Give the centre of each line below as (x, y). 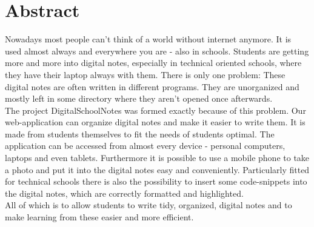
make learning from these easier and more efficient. (99, 217)
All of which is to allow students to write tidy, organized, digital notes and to (149, 205)
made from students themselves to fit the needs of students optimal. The (140, 133)
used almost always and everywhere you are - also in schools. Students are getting (157, 51)
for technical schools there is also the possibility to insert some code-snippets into (156, 181)
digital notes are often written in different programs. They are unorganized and (152, 86)
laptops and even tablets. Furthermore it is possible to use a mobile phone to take (157, 158)
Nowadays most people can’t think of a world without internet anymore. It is (148, 39)
